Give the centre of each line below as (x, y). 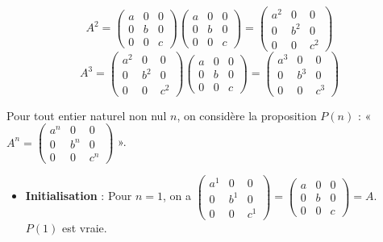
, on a (177, 196)
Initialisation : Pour (79, 196)
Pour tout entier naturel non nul (87, 115)
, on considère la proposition (247, 115)
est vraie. (84, 227)
